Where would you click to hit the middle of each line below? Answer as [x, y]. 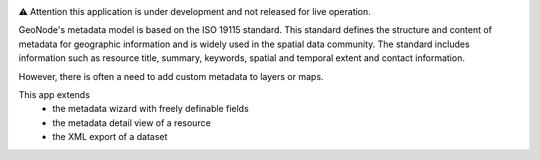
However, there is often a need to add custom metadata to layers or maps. [171, 76]
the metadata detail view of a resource [132, 122]
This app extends [54, 94]
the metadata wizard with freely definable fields [150, 109]
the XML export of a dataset [110, 137]
